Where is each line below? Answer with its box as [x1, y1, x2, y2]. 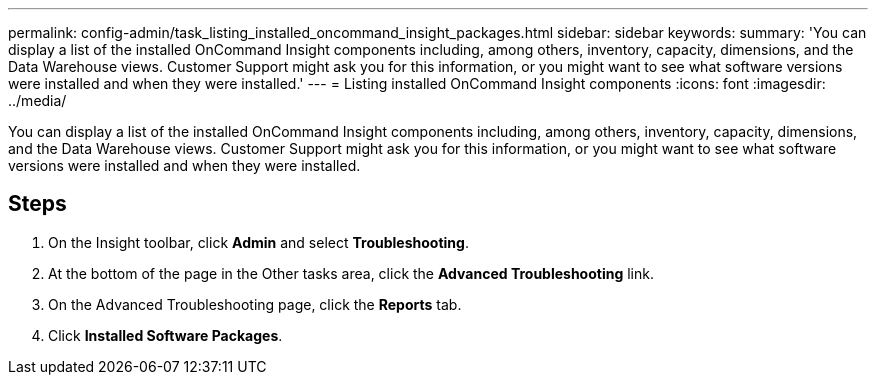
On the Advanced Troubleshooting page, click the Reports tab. [48, 295, 462, 313]
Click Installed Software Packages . [48, 326, 283, 344]
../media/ [8, 92, 67, 109]
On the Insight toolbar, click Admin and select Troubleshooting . [48, 233, 469, 251]
